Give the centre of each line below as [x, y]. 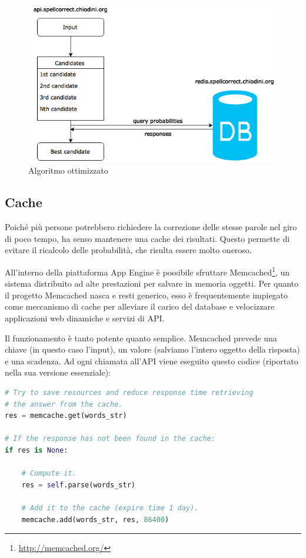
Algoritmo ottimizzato [68, 170]
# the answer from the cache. [64, 404]
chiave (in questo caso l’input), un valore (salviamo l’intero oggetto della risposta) [152, 349]
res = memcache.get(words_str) [66, 416]
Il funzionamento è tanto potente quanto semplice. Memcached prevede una [141, 338]
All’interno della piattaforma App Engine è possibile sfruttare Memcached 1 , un [147, 271]
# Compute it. [49, 474]
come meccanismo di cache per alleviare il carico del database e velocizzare [140, 306]
